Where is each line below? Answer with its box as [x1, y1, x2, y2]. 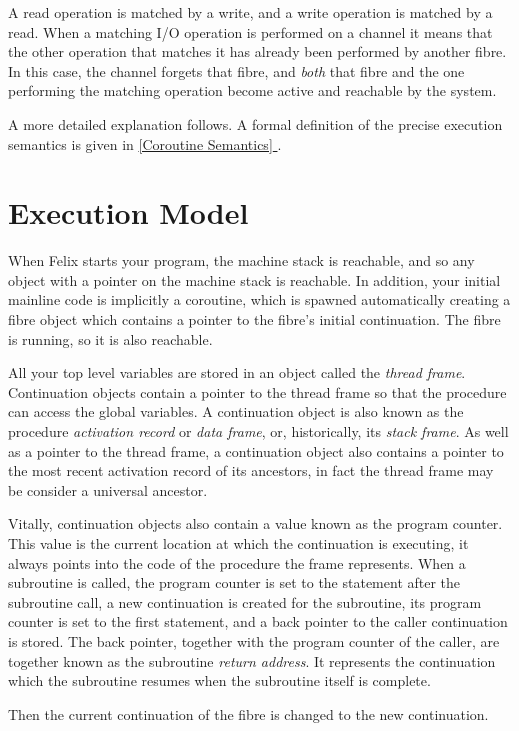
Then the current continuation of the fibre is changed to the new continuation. [8, 703, 489, 724]
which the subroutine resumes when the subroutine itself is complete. [8, 670, 431, 691]
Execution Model [8, 192, 249, 233]
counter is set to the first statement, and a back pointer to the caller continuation [8, 611, 508, 632]
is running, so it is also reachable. [8, 328, 213, 349]
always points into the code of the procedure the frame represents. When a [8, 552, 466, 573]
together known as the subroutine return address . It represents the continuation [8, 650, 496, 671]
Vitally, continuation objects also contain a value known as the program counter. [8, 513, 503, 534]
